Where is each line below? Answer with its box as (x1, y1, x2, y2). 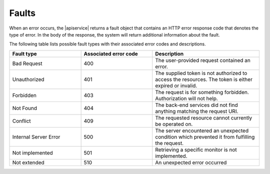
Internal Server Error (12, 133, 60, 140)
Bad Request (12, 60, 42, 67)
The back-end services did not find (155, 101, 238, 108)
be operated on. (155, 120, 193, 127)
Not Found (12, 104, 37, 111)
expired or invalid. (155, 82, 197, 89)
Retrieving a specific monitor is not (155, 146, 237, 153)
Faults (9, 7, 36, 18)
